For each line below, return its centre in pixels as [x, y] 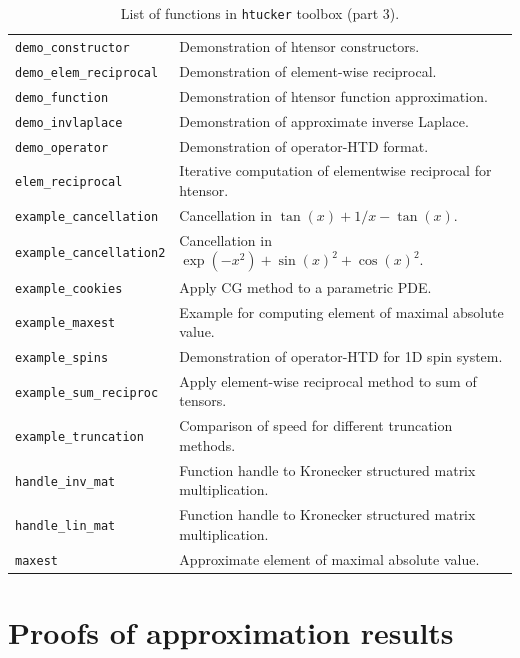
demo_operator [62, 147]
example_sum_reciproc [87, 392]
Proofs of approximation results [231, 631]
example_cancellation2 [90, 252]
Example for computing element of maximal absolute [341, 311]
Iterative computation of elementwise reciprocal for [335, 170]
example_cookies [69, 288]
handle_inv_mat [65, 481]
